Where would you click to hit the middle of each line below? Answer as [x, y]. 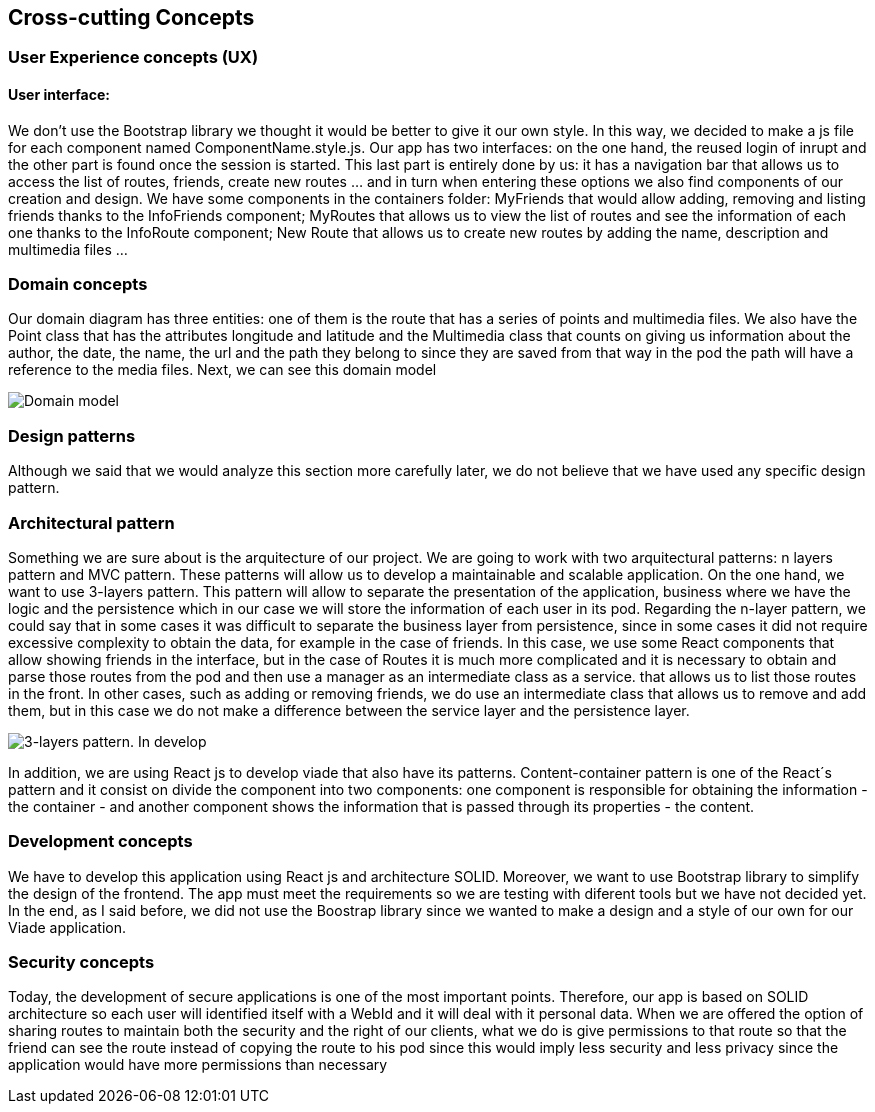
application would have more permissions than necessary [198, 1065]
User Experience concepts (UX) [133, 57]
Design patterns [72, 435]
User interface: [59, 95]
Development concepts [100, 841]
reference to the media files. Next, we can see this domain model [222, 370]
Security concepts [81, 962]
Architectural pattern [91, 522]
